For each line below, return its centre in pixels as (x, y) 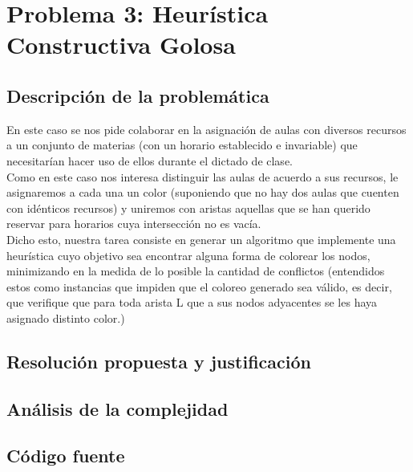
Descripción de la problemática (138, 95)
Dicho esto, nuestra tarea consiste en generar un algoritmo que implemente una (201, 239)
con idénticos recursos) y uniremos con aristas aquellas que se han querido (188, 208)
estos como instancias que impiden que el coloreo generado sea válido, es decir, (199, 286)
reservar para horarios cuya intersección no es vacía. (134, 224)
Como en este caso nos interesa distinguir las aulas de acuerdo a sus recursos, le (202, 176)
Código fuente (66, 456)
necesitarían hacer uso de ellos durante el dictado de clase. (150, 160)
